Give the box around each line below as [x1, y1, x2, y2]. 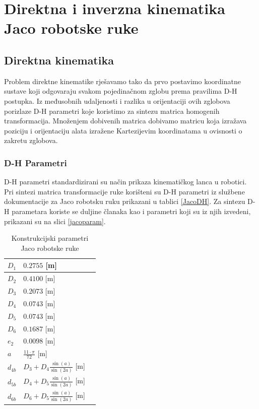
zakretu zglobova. [4, 135, 58, 146]
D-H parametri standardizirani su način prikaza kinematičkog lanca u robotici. [4, 176, 247, 187]
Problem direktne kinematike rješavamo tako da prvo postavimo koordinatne [4, 76, 241, 86]
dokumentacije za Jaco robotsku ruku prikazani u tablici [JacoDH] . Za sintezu [4, 196, 245, 207]
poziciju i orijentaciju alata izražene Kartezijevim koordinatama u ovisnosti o [4, 125, 242, 135]
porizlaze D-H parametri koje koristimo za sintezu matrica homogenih [4, 105, 220, 116]
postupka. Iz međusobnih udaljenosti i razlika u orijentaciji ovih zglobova [4, 95, 230, 106]
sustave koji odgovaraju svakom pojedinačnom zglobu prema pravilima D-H [4, 86, 237, 96]
